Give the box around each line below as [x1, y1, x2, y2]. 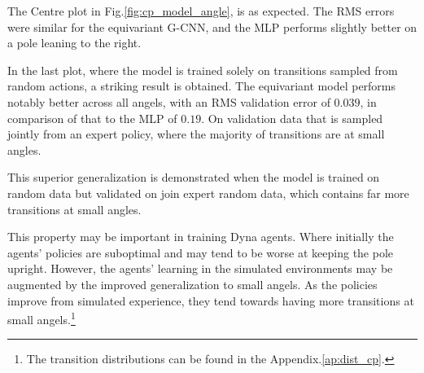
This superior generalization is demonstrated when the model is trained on [7, 169, 380, 186]
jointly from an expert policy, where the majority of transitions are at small [7, 125, 385, 143]
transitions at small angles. [7, 200, 142, 217]
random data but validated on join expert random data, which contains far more [7, 184, 409, 201]
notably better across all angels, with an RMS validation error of [7, 93, 330, 110]
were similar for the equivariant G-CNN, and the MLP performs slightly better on [7, 18, 417, 35]
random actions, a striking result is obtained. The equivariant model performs [7, 77, 396, 94]
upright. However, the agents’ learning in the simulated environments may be [7, 260, 393, 277]
